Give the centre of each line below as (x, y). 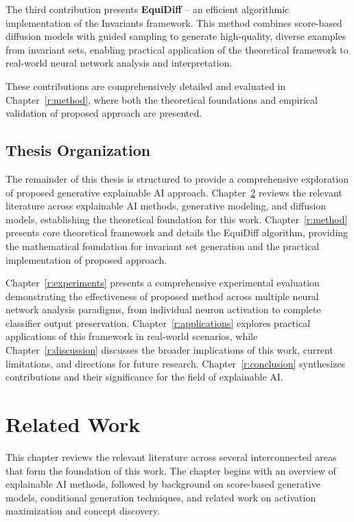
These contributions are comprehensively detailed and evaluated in (146, 86)
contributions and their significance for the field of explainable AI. (144, 377)
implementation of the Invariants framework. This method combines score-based (174, 22)
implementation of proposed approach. (86, 259)
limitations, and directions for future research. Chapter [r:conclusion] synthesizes (176, 363)
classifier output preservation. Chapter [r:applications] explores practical (158, 322)
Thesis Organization (78, 150)
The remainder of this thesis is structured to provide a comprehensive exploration (177, 178)
